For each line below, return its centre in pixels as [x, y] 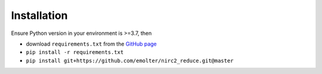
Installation [39, 15]
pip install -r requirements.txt [75, 52]
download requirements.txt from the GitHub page [92, 44]
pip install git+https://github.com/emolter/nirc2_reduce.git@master [130, 60]
